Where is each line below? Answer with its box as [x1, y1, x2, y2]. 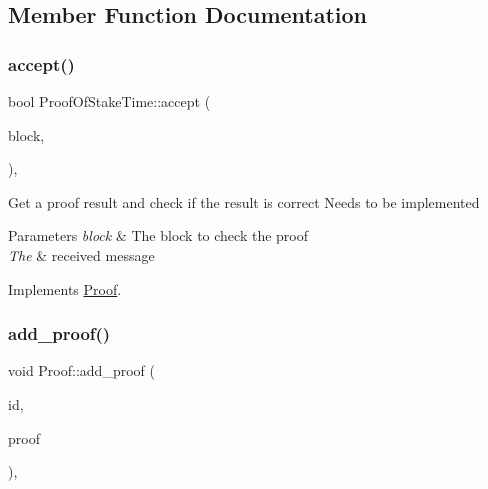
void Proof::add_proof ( [8, 360, 155, 381]
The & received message [8, 244, 155, 265]
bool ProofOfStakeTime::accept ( [8, 91, 211, 111]
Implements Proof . [8, 278, 122, 299]
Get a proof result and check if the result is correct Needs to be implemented [8, 191, 480, 212]
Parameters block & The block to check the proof [8, 225, 309, 246]
